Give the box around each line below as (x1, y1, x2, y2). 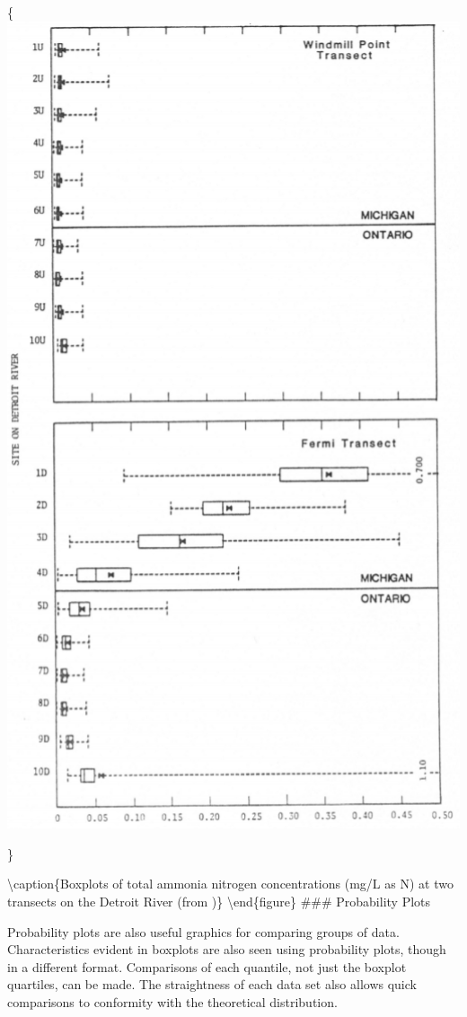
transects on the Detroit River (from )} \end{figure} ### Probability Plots (7, 891, 431, 910)
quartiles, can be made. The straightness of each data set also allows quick (7, 975, 417, 994)
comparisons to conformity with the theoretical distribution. (7, 992, 338, 1011)
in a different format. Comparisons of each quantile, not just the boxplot (7, 957, 407, 976)
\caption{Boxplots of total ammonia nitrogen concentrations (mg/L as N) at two (7, 874, 454, 893)
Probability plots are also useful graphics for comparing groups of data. (7, 922, 400, 941)
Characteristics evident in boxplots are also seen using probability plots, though (7, 940, 446, 959)
